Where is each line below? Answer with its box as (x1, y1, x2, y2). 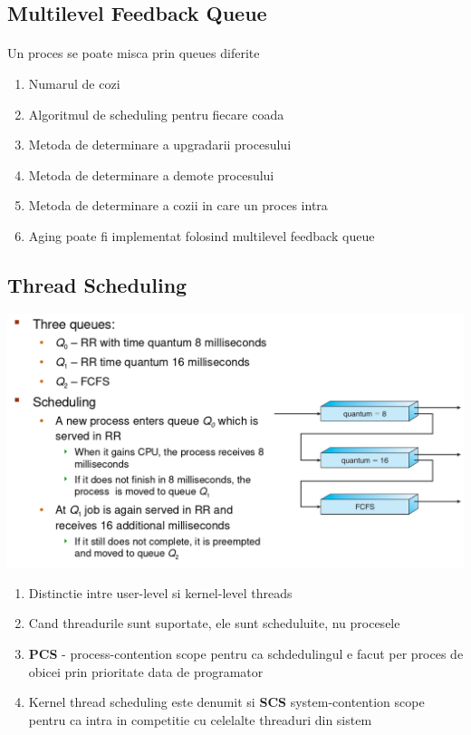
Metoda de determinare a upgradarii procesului (28, 135, 292, 154)
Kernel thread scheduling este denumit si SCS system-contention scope (28, 692, 425, 711)
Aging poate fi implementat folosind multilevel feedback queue (28, 226, 375, 245)
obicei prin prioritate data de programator (28, 662, 264, 681)
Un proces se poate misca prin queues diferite (7, 44, 260, 63)
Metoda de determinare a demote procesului (28, 165, 274, 184)
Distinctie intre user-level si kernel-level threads (28, 583, 293, 602)
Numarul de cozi (28, 73, 120, 92)
